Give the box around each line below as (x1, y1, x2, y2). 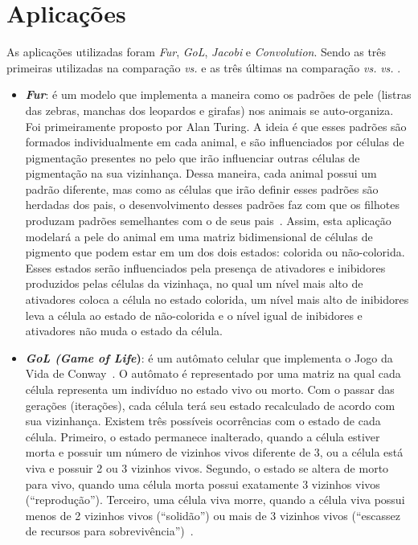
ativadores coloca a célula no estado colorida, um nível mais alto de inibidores (25, 291, 409, 308)
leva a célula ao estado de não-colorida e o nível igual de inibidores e (25, 306, 363, 323)
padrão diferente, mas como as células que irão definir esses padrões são (25, 180, 379, 197)
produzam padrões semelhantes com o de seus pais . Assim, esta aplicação (25, 212, 391, 229)
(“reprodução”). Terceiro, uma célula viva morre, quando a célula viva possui (25, 491, 405, 508)
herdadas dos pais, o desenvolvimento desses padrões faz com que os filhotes (25, 196, 400, 213)
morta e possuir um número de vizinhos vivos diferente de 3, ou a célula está (25, 444, 404, 461)
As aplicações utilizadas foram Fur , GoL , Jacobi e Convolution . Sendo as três (6, 43, 387, 60)
